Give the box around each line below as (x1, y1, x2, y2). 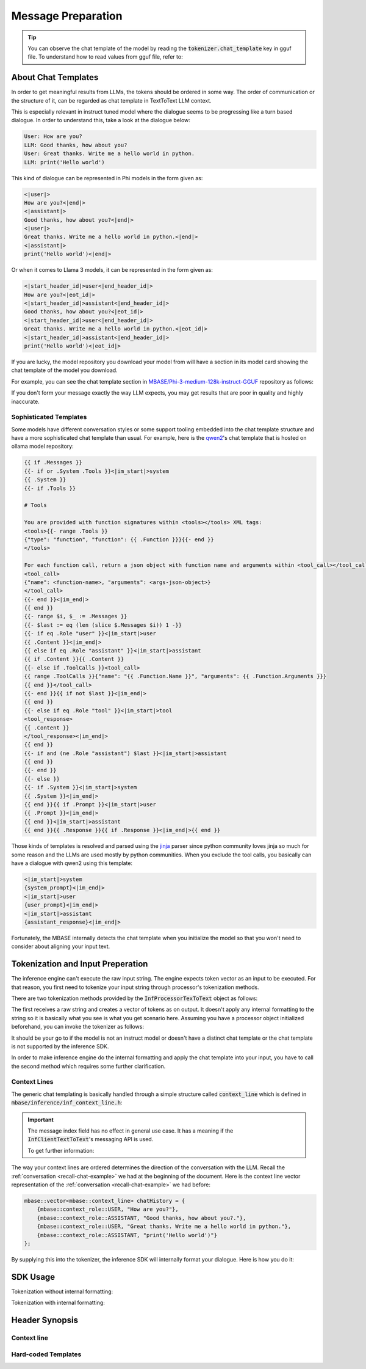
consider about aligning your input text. (11, 943, 110, 950)
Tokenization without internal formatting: (11, 1288, 113, 1295)
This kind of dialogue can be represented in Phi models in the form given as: (11, 174, 203, 181)
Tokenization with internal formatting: (11, 1299, 105, 1307)
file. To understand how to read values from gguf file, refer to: (27, 53, 183, 60)
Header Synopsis (11, 1315, 79, 1326)
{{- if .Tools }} (24, 484, 76, 492)
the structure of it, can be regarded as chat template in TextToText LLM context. (11, 97, 212, 104)
